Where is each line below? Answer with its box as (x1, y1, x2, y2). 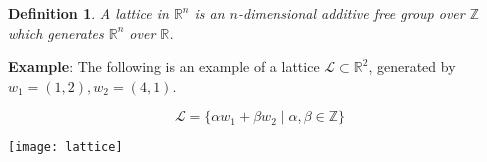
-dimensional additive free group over (238, 3, 465, 23)
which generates (8, 22, 104, 43)
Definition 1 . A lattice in (8, 3, 169, 23)
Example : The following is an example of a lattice (8, 56, 320, 77)
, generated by (368, 56, 456, 77)
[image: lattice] (8, 140, 123, 155)
